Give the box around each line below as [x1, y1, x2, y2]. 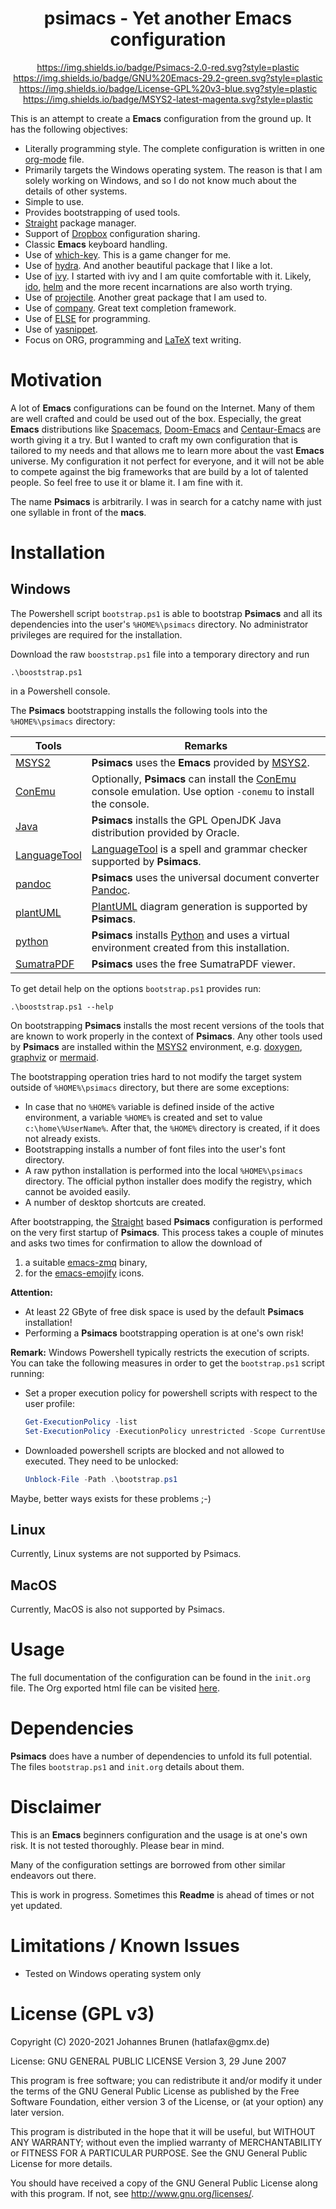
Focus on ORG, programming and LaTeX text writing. [24, 333, 242, 346]
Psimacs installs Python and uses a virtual [91, 928, 290, 942]
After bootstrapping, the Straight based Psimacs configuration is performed [10, 1215, 323, 1227]
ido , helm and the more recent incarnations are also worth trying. [24, 280, 293, 292]
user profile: [24, 1397, 75, 1409]
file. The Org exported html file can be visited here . [10, 1682, 221, 1694]
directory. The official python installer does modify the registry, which [24, 1175, 312, 1187]
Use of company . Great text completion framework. [24, 302, 237, 314]
